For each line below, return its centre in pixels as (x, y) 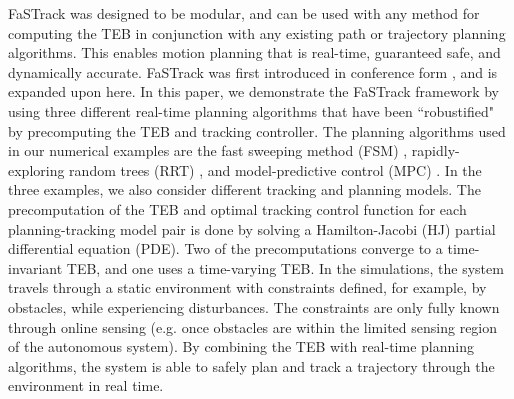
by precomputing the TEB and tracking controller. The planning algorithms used (257, 130)
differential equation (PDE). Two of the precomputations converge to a (225, 248)
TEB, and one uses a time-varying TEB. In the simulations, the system (285, 267)
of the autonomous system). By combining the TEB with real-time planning (241, 346)
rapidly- (435, 150)
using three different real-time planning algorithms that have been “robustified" (251, 110)
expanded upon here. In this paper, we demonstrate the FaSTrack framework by (253, 91)
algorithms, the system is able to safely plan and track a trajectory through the (251, 365)
